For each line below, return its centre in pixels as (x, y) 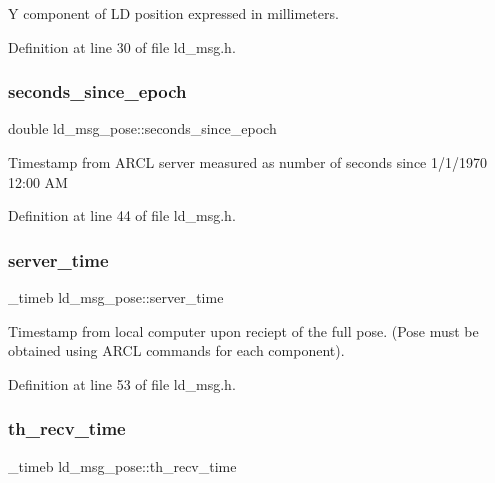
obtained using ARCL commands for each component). (176, 350)
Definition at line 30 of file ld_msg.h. (122, 46)
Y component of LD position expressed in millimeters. (173, 13)
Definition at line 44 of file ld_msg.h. (122, 215)
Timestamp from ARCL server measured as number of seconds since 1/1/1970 (247, 162)
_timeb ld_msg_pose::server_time (116, 297)
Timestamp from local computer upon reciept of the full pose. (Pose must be (243, 330)
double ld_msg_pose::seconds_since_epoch (142, 128)
